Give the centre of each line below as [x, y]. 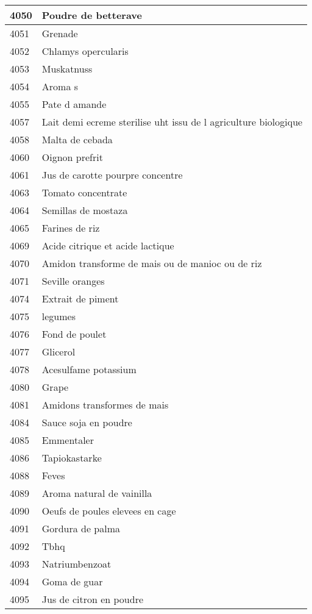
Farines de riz [71, 228]
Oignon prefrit [72, 157]
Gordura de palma [81, 528]
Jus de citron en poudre [93, 599]
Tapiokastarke [72, 458]
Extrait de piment [80, 298]
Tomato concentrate [84, 192]
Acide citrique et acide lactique [108, 245]
